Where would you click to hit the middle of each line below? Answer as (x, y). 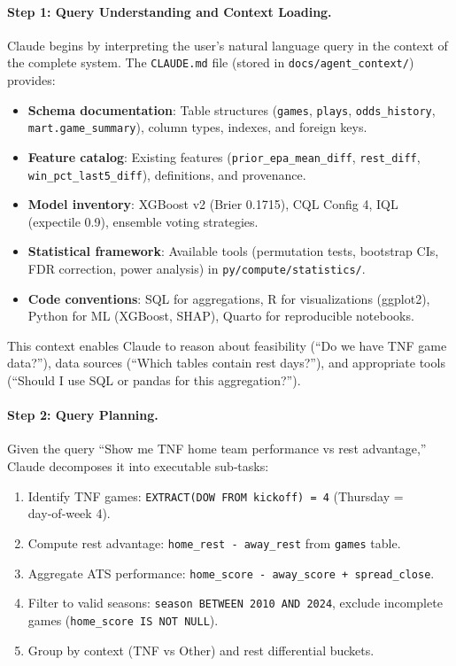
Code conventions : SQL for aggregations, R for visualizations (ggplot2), (229, 298)
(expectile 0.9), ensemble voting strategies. (143, 221)
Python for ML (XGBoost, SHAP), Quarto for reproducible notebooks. (221, 316)
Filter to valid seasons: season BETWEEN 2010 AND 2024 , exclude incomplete (235, 603)
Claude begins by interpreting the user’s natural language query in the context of (228, 45)
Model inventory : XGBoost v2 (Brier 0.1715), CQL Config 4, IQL (213, 204)
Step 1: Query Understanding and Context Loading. (170, 11)
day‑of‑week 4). (69, 513)
